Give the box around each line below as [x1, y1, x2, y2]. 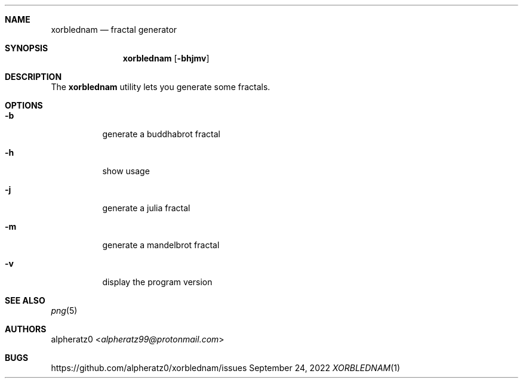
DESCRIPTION [5, 72, 62, 82]
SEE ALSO [5, 295, 45, 305]
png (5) [51, 305, 78, 316]
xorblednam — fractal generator [51, 24, 177, 35]
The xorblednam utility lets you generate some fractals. [51, 82, 270, 92]
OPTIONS [5, 100, 43, 110]
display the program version [102, 277, 213, 287]
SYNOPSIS [5, 43, 48, 53]
